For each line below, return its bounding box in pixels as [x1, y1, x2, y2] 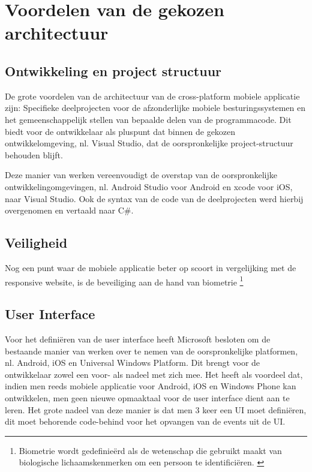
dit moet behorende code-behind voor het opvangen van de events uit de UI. [5, 415, 286, 428]
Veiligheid [5, 233, 68, 252]
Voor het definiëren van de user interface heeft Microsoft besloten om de [5, 332, 271, 345]
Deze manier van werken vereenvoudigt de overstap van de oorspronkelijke [5, 169, 277, 181]
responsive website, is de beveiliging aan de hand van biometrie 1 [5, 273, 244, 288]
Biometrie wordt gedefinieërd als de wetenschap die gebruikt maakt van [19, 444, 282, 456]
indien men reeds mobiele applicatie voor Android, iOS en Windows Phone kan [5, 380, 296, 392]
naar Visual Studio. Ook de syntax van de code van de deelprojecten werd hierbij [5, 192, 304, 205]
